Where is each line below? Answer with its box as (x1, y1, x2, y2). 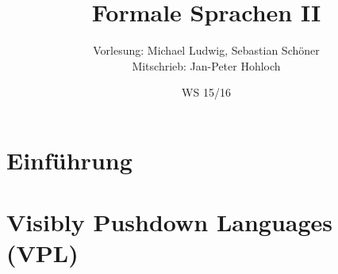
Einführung (6, 143, 133, 176)
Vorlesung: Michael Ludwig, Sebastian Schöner (93, 42, 320, 59)
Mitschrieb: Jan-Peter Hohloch (132, 57, 281, 74)
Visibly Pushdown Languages (6, 206, 333, 238)
